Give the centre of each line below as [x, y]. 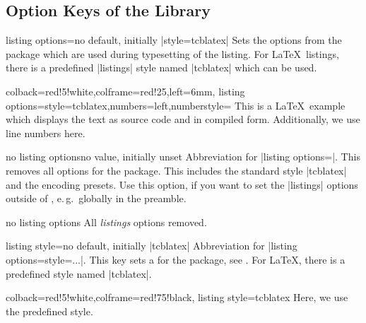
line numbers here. [46, 133]
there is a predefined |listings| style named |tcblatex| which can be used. [161, 67]
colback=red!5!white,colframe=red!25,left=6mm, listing [125, 91]
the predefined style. [49, 311]
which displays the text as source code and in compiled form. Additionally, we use [183, 119]
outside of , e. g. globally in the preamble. [96, 198]
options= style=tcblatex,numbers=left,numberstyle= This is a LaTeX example [176, 105]
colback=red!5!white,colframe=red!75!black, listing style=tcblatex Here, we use [177, 297]
